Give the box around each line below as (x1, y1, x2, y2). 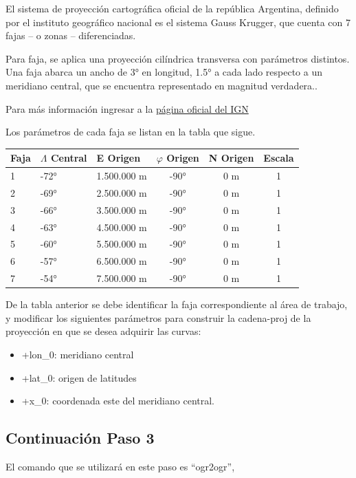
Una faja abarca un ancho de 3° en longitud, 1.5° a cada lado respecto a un (5, 65, 323, 79)
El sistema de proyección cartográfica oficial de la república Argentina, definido (5, 1, 339, 15)
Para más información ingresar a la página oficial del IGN (5, 101, 249, 116)
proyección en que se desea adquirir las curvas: (5, 324, 201, 338)
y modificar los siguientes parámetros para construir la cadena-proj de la (5, 310, 311, 325)
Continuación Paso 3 (5, 427, 155, 448)
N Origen (208, 151, 254, 165)
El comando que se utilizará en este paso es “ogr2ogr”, (5, 459, 235, 474)
